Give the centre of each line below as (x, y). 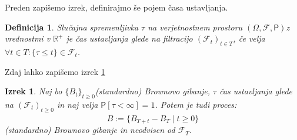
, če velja (249, 38)
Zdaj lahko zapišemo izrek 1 (55, 71)
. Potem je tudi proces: (196, 104)
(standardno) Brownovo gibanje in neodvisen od (90, 130)
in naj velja (77, 104)
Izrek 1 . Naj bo (34, 91)
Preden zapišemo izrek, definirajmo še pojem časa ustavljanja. (116, 7)
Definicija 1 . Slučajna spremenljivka (72, 27)
